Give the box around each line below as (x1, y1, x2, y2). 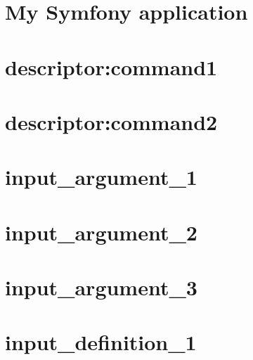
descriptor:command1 (5, 52, 218, 81)
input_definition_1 (5, 328, 197, 356)
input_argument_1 (5, 162, 197, 191)
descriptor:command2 (5, 107, 218, 136)
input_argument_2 (5, 217, 197, 246)
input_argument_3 (5, 273, 197, 302)
